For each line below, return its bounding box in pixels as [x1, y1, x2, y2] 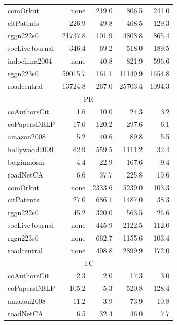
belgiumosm [8, 156, 45, 167]
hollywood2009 [8, 144, 54, 155]
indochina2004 [8, 55, 52, 66]
